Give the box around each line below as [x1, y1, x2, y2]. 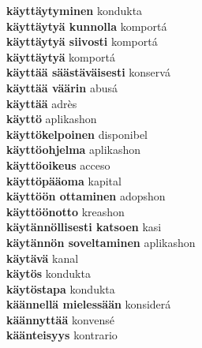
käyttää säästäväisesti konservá [6, 64, 170, 80]
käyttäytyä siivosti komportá [6, 33, 158, 50]
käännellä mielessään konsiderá [6, 296, 171, 312]
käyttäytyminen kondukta [6, 2, 143, 18]
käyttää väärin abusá [6, 79, 118, 95]
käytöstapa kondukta [6, 280, 115, 297]
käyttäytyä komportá [6, 48, 115, 65]
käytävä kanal [6, 249, 79, 266]
